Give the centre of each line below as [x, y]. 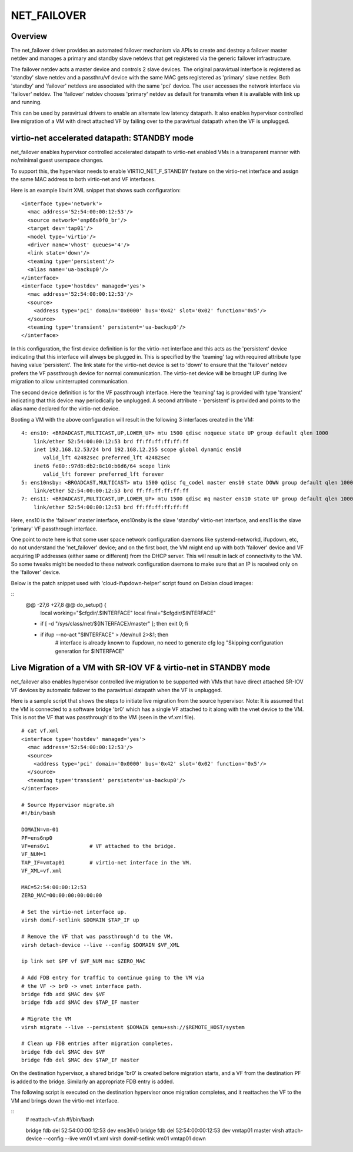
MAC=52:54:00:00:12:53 [54, 887]
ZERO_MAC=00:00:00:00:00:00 [62, 896]
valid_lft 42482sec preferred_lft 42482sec [107, 458]
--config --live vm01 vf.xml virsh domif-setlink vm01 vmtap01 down [124, 1138]
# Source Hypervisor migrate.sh [68, 805]
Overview [29, 36]
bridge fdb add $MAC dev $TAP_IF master [80, 1002]
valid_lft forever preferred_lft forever [104, 474]
